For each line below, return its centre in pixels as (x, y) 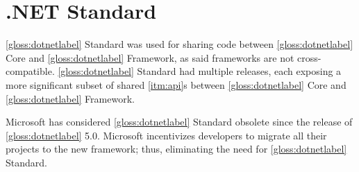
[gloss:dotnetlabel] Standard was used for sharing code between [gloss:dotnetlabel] (179, 44)
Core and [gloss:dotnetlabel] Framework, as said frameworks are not (150, 57)
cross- (309, 57)
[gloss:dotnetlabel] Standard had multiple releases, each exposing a (200, 71)
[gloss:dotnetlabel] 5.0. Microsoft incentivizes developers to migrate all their (166, 135)
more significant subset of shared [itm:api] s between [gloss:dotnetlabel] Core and (176, 84)
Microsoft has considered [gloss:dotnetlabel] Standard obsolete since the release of (179, 122)
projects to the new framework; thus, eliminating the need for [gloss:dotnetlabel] (176, 149)
